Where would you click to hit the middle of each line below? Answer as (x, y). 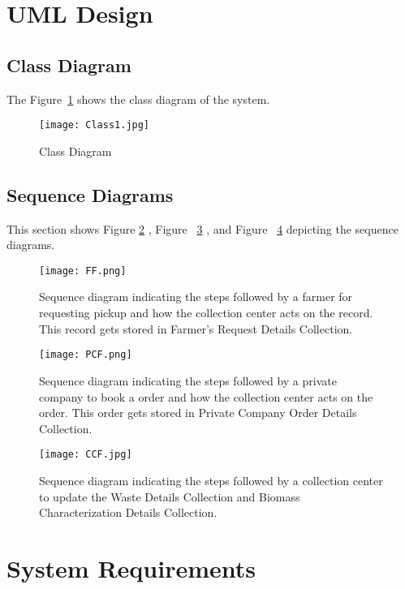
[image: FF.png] (83, 271)
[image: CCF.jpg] (86, 455)
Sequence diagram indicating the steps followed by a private (188, 380)
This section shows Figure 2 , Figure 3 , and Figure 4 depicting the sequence (202, 228)
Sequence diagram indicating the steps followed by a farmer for (196, 297)
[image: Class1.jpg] (95, 125)
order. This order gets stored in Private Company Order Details (198, 413)
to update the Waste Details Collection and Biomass (170, 496)
